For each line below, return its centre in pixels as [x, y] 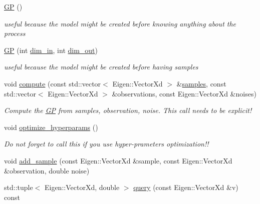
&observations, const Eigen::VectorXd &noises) [184, 93]
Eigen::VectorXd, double [82, 187]
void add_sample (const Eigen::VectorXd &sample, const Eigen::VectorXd [118, 160]
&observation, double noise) [47, 170]
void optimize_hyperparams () [51, 127]
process [15, 33]
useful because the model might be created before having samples [101, 67]
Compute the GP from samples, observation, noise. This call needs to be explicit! [128, 110]
